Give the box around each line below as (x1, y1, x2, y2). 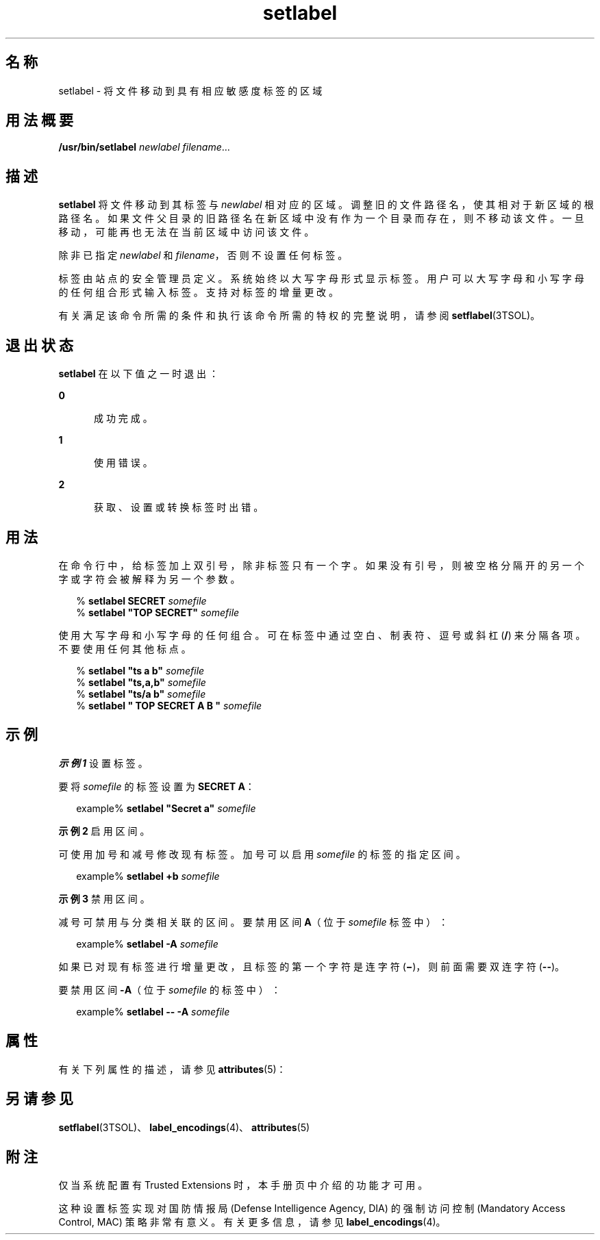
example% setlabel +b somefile (76, 870, 220, 882)
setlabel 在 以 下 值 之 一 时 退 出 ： (58, 368, 218, 380)
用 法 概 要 (5, 112, 73, 129)
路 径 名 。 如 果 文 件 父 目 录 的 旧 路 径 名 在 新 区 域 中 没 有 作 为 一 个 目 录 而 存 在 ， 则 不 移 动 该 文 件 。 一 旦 (58, 212, 584, 225)
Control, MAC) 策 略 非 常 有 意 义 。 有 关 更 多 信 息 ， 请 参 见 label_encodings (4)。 (58, 1216, 446, 1228)
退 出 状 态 (5, 336, 73, 354)
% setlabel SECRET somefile (76, 594, 207, 607)
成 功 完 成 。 (94, 412, 153, 425)
